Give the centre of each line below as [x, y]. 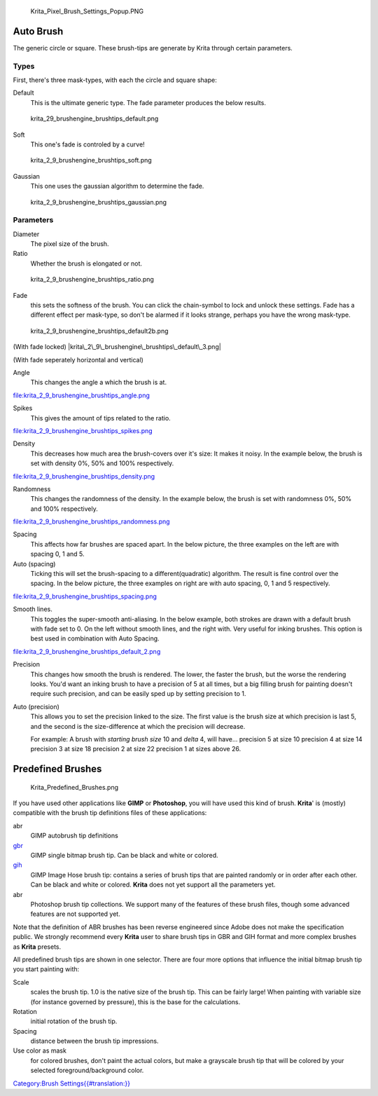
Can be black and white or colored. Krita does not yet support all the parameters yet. [153, 885]
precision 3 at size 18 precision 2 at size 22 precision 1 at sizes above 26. [136, 749]
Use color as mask [40, 1050]
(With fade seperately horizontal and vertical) [78, 359]
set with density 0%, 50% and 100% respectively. [102, 463]
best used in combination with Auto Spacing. [95, 638]
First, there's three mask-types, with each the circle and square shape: [115, 80]
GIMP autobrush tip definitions [74, 836]
